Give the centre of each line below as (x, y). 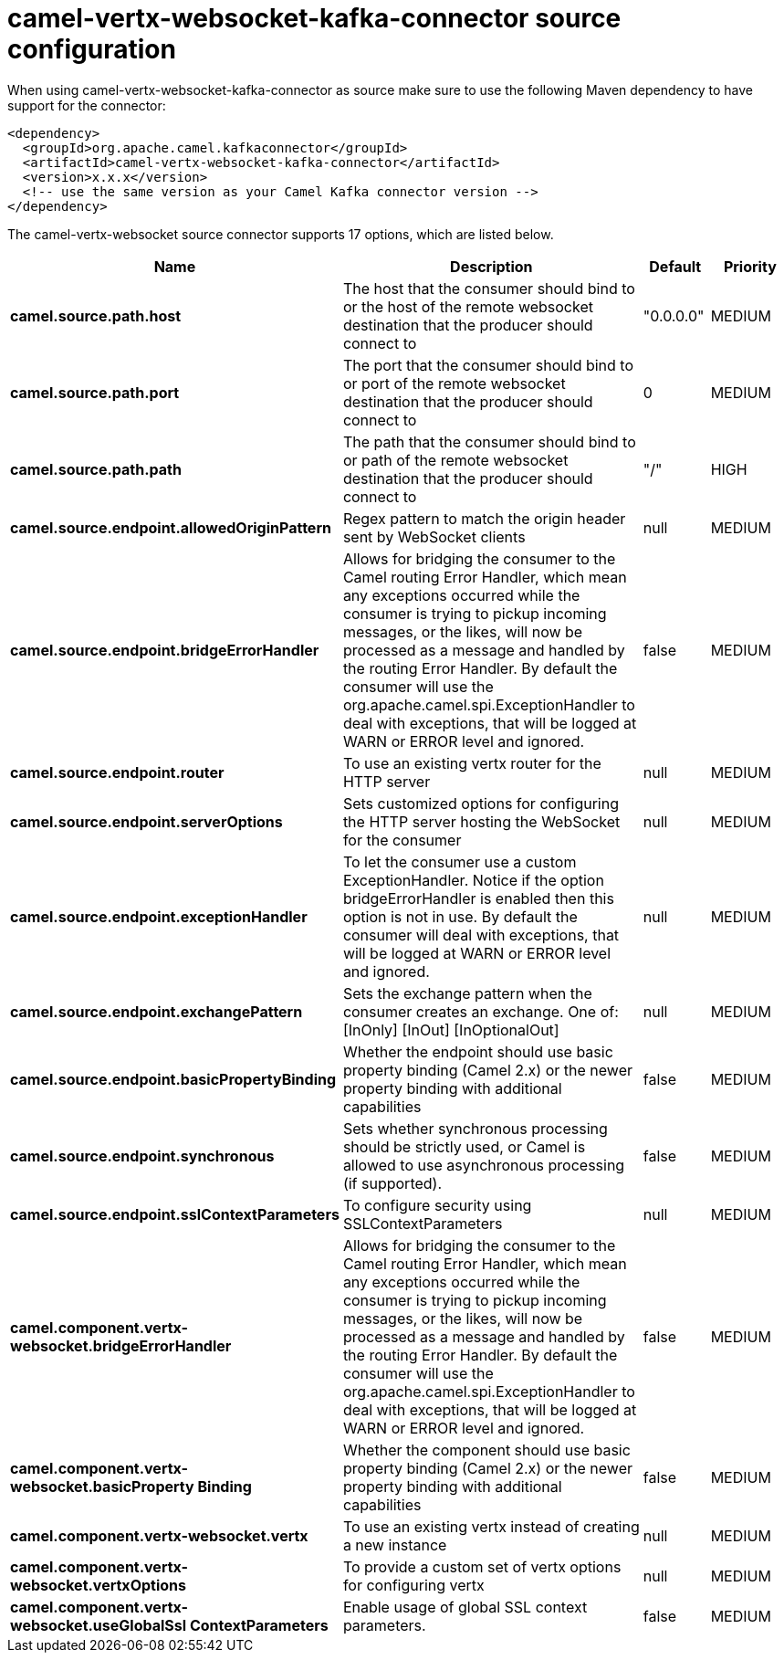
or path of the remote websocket (455, 460)
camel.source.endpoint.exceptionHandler (159, 916)
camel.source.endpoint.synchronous (142, 1156)
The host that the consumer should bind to (489, 288)
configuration (92, 49)
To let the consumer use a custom (460, 862)
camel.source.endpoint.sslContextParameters (175, 1214)
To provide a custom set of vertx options (482, 1566)
